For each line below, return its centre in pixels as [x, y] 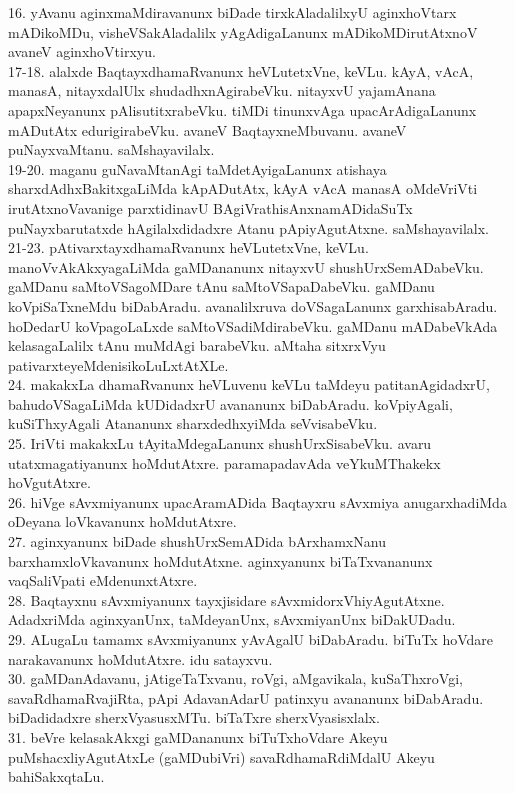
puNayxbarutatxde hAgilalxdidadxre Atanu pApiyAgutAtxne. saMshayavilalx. [249, 227]
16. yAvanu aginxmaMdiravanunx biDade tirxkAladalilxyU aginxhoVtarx [232, 12]
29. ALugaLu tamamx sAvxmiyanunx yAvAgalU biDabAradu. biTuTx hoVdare [250, 639]
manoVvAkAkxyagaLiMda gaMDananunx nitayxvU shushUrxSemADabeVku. [246, 266]
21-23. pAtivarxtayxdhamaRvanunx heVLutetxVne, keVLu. [188, 247]
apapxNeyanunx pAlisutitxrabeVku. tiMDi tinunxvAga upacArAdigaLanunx [242, 109]
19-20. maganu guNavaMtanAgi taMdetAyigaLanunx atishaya [197, 168]
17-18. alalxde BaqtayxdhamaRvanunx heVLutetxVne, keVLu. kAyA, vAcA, [241, 70]
